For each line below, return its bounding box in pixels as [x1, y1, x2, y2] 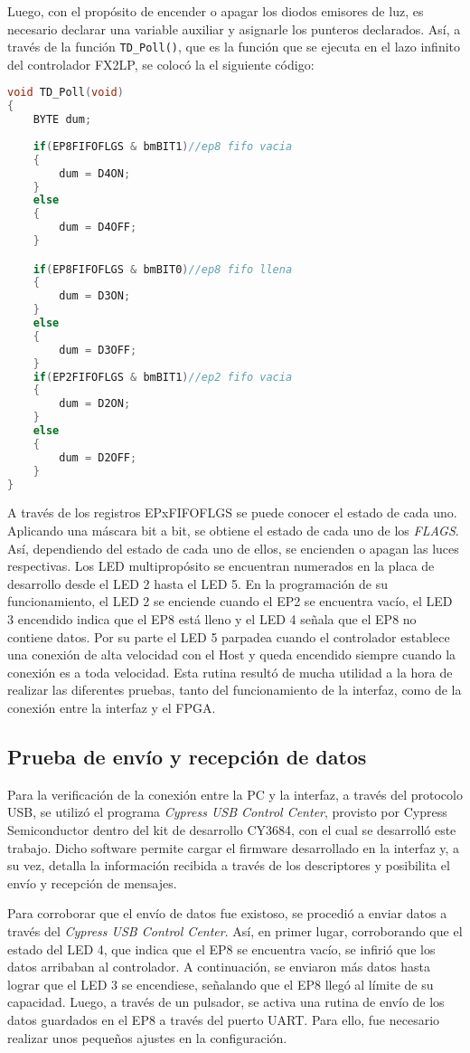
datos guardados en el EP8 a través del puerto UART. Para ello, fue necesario [7, 1010, 440, 1029]
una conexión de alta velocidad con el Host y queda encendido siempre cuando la [7, 645, 456, 664]
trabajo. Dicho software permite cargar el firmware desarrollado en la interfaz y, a [7, 838, 460, 857]
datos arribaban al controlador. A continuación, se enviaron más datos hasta [7, 957, 431, 976]
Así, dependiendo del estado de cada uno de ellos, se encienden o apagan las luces [7, 538, 459, 557]
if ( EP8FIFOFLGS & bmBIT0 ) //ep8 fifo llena [33, 262, 293, 276]
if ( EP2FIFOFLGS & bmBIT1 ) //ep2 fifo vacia [33, 370, 293, 384]
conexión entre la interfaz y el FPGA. [7, 698, 216, 716]
